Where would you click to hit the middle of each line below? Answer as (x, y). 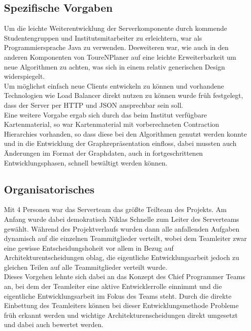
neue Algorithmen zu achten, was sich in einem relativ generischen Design (114, 66)
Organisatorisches (49, 189)
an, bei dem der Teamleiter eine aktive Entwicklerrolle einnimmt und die (113, 286)
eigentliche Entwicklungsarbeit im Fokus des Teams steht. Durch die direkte (118, 296)
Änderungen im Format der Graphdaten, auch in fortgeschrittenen (103, 153)
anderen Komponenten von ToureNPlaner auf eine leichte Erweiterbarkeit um (120, 57)
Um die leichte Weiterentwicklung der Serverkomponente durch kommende (115, 28)
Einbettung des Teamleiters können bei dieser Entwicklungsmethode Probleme (121, 305)
